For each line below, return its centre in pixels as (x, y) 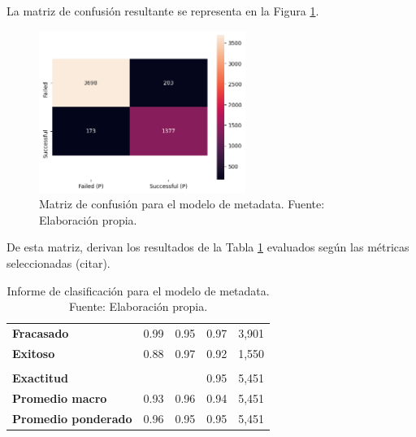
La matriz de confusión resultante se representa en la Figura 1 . (163, 11)
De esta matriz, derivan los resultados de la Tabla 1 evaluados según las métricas (208, 247)
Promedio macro (60, 398)
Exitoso (34, 353)
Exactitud (40, 377)
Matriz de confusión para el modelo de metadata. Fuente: (182, 204)
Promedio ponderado (72, 418)
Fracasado (41, 332)
